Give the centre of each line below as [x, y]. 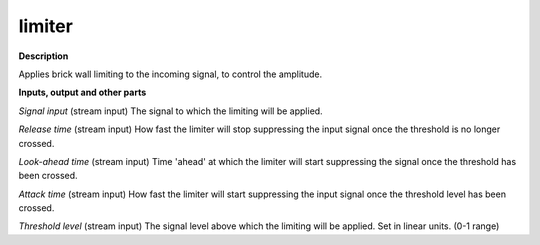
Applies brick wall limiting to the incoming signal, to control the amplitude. [170, 74]
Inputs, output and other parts [82, 92]
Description [43, 56]
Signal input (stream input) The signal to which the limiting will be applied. [171, 111]
